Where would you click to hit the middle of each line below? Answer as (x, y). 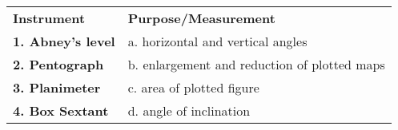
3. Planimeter (57, 87)
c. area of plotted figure (193, 87)
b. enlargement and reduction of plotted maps (256, 64)
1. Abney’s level (64, 41)
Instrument (49, 18)
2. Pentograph (58, 64)
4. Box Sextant (61, 110)
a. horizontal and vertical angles (217, 41)
